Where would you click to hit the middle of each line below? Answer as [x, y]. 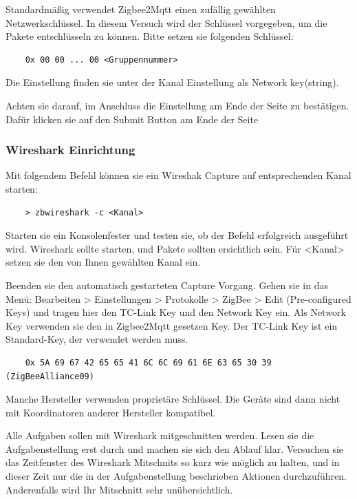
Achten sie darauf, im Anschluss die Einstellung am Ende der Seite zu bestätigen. [177, 105]
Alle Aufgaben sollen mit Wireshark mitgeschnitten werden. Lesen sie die [160, 435]
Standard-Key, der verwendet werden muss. [97, 339]
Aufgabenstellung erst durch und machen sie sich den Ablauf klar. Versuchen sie [175, 448]
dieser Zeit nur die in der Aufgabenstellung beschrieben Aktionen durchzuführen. [176, 476]
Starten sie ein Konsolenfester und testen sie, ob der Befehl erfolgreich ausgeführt [177, 235]
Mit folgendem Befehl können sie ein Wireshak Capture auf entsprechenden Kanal [178, 175]
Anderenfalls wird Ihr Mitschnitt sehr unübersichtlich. [119, 489]
